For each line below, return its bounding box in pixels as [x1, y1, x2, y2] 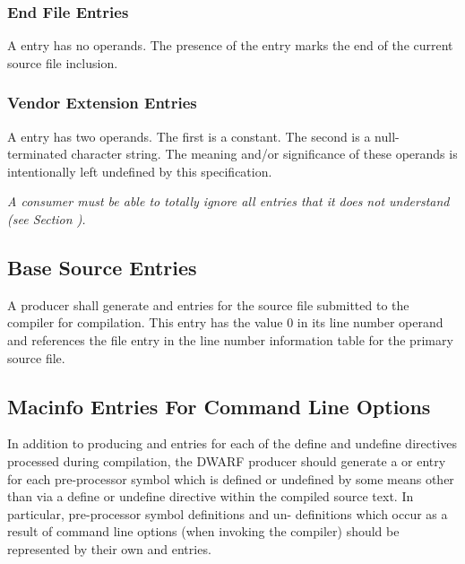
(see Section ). [7, 210, 86, 228]
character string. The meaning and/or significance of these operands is [71, 144, 458, 163]
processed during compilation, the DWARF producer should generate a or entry [7, 451, 446, 470]
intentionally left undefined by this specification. [7, 161, 272, 180]
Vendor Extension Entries [7, 91, 197, 114]
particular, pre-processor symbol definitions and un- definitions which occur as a [7, 504, 448, 523]
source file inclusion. [7, 53, 118, 72]
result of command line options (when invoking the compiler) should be [7, 522, 400, 541]
